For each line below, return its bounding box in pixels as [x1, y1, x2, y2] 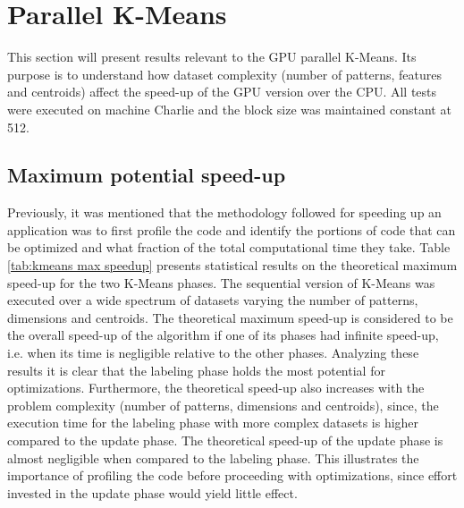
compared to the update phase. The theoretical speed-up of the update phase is [7, 431, 443, 450]
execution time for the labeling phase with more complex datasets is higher [7, 413, 419, 432]
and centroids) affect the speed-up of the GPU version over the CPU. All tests [7, 82, 437, 101]
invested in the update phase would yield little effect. [7, 483, 298, 502]
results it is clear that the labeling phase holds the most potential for [7, 360, 385, 379]
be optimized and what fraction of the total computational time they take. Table [7, 238, 451, 257]
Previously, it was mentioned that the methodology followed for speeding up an [7, 203, 442, 222]
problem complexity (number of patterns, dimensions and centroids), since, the [7, 395, 439, 414]
